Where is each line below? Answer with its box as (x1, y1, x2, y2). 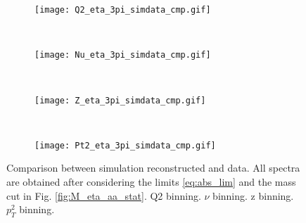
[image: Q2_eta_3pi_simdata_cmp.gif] (34, 5, 211, 15)
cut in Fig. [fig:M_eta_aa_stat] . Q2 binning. (6, 188, 201, 203)
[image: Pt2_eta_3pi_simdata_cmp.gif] (34, 140, 216, 151)
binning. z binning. (212, 188, 294, 203)
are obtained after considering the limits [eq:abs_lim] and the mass (6, 174, 296, 189)
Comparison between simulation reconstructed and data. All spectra (6, 160, 300, 175)
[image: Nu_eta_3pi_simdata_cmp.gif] (34, 50, 211, 60)
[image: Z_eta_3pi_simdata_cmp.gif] (34, 95, 206, 106)
